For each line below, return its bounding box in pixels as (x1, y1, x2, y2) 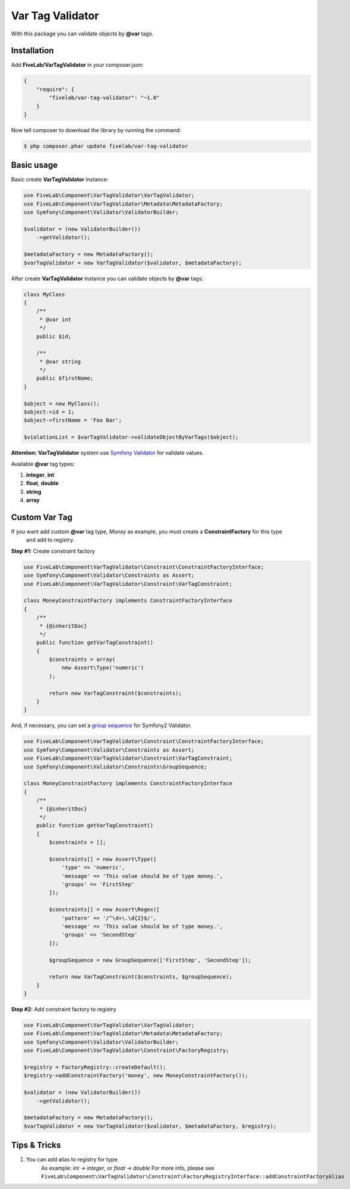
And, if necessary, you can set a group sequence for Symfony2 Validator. (11, 722, 192, 729)
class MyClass (23, 291, 65, 297)
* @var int (39, 316, 72, 323)
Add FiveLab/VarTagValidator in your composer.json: (11, 61, 144, 68)
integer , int (26, 471, 55, 478)
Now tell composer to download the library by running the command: (11, 126, 182, 133)
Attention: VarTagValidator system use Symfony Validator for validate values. (11, 449, 204, 457)
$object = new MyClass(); (23, 400, 100, 407)
